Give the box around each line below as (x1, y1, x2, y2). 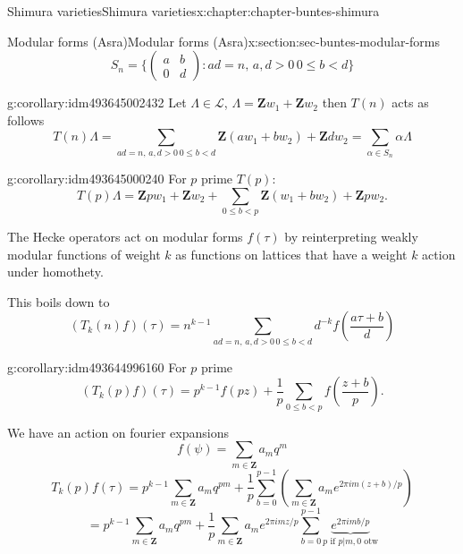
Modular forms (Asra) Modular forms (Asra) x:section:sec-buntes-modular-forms (7, 31, 440, 50)
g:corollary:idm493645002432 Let (7, 93, 187, 112)
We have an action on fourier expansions (7, 422, 229, 441)
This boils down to (7, 292, 110, 311)
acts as (391, 93, 429, 112)
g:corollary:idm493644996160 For (7, 357, 187, 376)
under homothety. (7, 262, 104, 281)
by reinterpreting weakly (284, 227, 418, 246)
